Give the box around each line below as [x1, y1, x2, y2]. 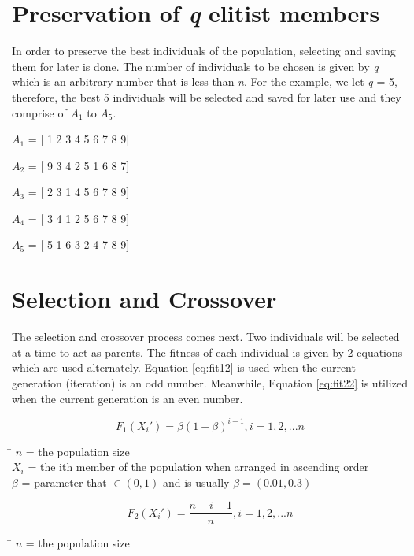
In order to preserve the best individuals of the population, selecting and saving [12, 43, 396, 59]
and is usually [162, 473, 230, 490]
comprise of [12, 104, 67, 120]
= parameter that [21, 473, 107, 490]
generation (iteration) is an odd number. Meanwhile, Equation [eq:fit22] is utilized [12, 374, 408, 391]
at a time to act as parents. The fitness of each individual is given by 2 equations [12, 343, 403, 360]
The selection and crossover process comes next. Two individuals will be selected [12, 328, 400, 345]
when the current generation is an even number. [12, 390, 243, 406]
